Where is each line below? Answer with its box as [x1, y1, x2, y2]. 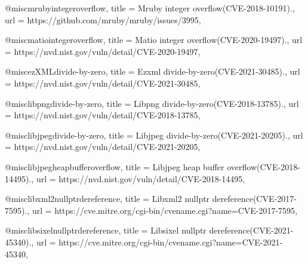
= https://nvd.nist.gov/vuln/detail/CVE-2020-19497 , [5, 45, 201, 57]
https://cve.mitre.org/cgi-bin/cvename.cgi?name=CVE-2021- [58, 235, 283, 248]
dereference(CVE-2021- [209, 224, 294, 237]
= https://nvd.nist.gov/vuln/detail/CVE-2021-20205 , [5, 140, 201, 153]
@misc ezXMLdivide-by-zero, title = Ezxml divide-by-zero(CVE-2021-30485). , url [5, 65, 300, 78]
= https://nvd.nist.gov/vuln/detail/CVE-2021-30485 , [5, 76, 201, 89]
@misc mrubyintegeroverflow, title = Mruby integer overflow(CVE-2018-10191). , [5, 2, 295, 14]
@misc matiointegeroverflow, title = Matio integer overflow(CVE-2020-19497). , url [5, 33, 303, 46]
